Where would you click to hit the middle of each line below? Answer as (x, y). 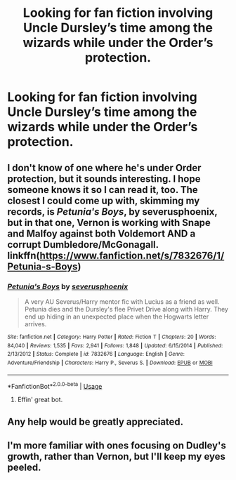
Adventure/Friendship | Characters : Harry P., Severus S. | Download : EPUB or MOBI (110, 363)
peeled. (24, 467)
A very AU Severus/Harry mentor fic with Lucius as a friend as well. (122, 301)
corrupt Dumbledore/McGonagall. (83, 245)
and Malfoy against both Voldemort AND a (101, 233)
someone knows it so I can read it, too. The (103, 190)
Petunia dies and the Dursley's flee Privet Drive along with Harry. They (126, 309)
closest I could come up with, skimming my (104, 200)
